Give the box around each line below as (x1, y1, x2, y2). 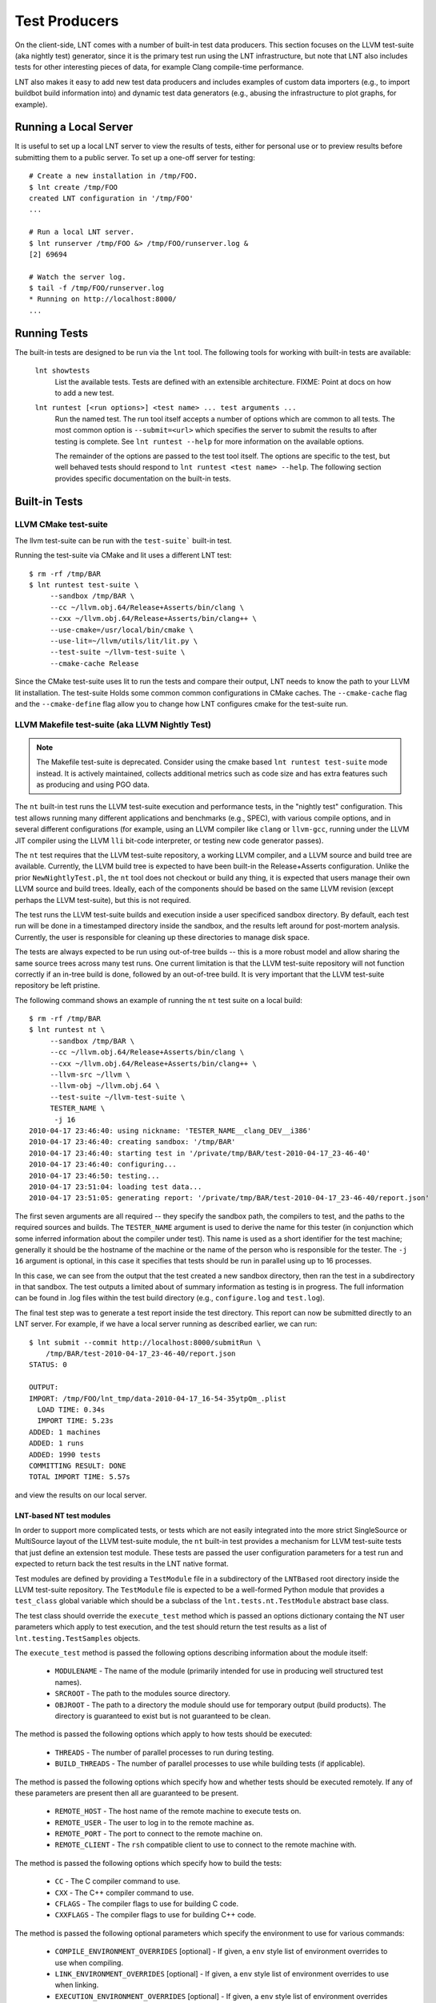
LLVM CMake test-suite (14, 519, 108, 530)
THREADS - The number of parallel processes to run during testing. (54, 1747, 274, 1757)
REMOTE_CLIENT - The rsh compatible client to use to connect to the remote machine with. (54, 1840, 357, 1850)
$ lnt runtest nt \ (29, 1026, 106, 1034)
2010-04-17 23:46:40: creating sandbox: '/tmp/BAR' (29, 1138, 236, 1147)
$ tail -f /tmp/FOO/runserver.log (29, 284, 164, 292)
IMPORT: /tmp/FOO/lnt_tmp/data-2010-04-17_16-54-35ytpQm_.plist (29, 1394, 287, 1403)
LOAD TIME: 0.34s (37, 1405, 106, 1414)
